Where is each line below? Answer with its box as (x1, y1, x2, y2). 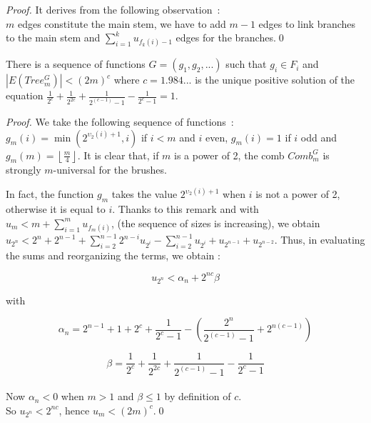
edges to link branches (258, 16, 356, 31)
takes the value (111, 186, 178, 201)
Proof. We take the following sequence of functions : (6, 114, 234, 129)
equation (6, 88, 44, 103)
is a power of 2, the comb (174, 147, 285, 162)
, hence (59, 402, 90, 417)
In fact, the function (6, 186, 94, 201)
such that (225, 56, 267, 71)
